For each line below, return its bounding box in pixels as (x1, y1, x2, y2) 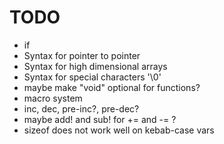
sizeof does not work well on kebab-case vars (23, 124, 215, 136)
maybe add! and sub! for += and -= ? (23, 113, 177, 125)
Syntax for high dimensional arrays (23, 60, 168, 72)
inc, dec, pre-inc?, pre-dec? (23, 102, 140, 115)
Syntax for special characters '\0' (23, 71, 162, 83)
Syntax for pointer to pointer (23, 49, 141, 61)
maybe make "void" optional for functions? (23, 81, 201, 93)
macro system (23, 92, 83, 104)
